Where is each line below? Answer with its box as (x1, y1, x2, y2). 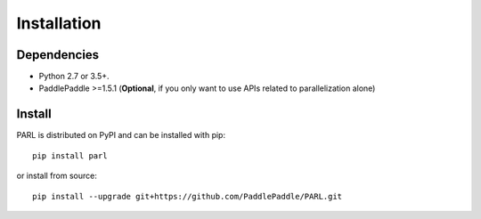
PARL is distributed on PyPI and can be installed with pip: (16, 130, 226, 141)
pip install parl (32, 150, 108, 160)
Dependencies (16, 47, 100, 62)
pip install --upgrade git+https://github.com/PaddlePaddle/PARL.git (32, 191, 343, 201)
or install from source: (16, 170, 97, 182)
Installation (16, 13, 102, 33)
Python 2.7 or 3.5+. (38, 71, 110, 82)
